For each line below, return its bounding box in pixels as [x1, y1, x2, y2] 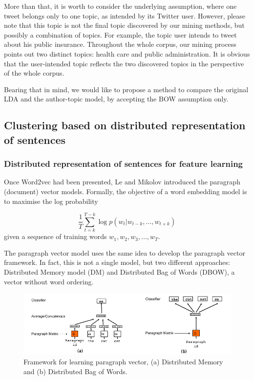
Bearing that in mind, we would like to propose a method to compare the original [4, 84, 249, 94]
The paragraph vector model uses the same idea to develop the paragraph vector [4, 247, 245, 258]
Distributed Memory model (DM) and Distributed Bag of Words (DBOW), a [4, 267, 235, 277]
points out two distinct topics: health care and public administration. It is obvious [4, 48, 250, 59]
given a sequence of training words [4, 231, 107, 241]
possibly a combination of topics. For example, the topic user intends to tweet [4, 29, 237, 40]
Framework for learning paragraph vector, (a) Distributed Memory [23, 356, 223, 366]
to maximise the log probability [4, 196, 98, 206]
